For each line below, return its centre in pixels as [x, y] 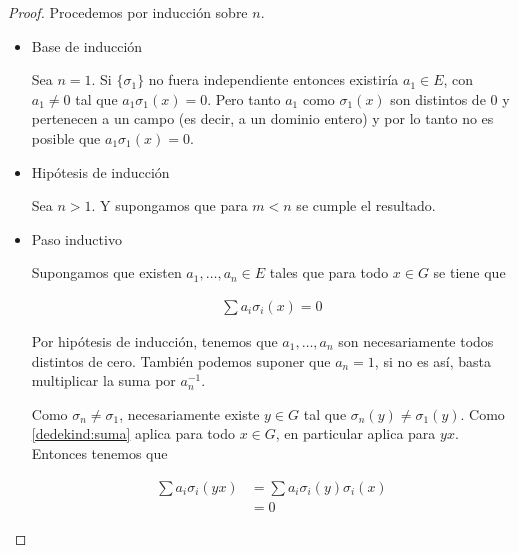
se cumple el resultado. [366, 205]
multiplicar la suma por [103, 380]
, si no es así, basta [433, 360]
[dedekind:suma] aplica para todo [133, 433]
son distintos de [438, 98]
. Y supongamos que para [169, 205]
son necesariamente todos [416, 340]
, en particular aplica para [355, 433]
